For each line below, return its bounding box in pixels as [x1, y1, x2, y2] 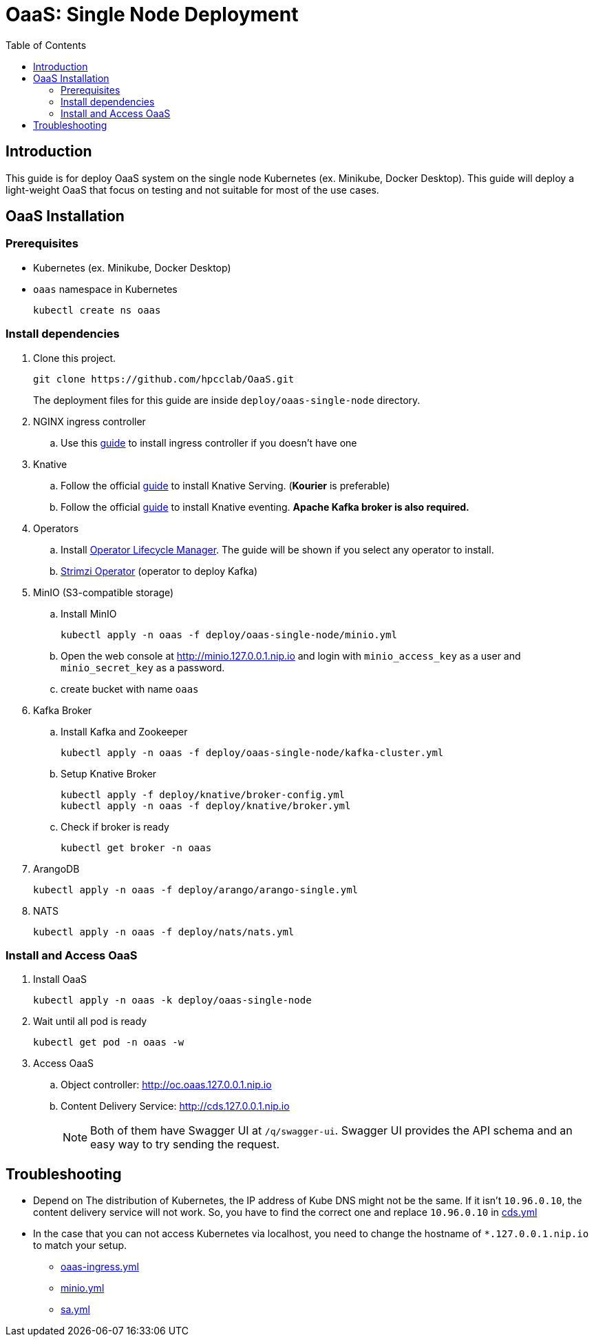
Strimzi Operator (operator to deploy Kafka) [61, 565, 258, 577]
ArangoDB [33, 862, 80, 875]
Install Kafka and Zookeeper [61, 725, 188, 738]
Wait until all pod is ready [33, 1015, 147, 1028]
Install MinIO [61, 607, 117, 620]
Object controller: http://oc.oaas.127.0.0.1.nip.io [61, 1079, 272, 1091]
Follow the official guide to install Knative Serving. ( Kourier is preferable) [61, 479, 390, 491]
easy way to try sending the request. [90, 1137, 280, 1152]
